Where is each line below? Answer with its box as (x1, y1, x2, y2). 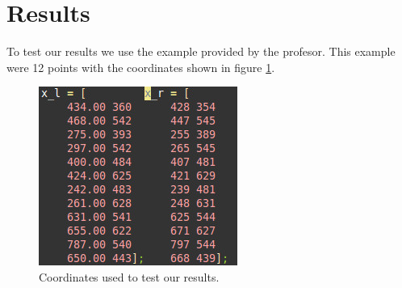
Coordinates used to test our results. (39, 268, 220, 285)
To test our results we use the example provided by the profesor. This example (6, 43, 396, 60)
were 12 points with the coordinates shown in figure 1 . (6, 58, 275, 75)
